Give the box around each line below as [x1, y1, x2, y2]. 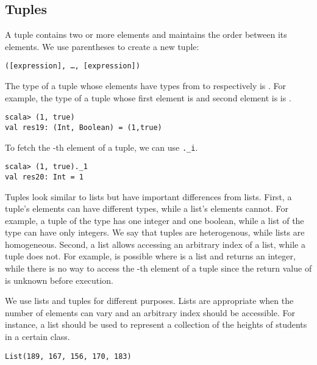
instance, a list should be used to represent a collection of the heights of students [5, 318, 307, 331]
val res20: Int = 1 [5, 172, 84, 181]
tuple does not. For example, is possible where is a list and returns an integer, [5, 250, 296, 262]
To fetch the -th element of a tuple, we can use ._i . [5, 140, 198, 153]
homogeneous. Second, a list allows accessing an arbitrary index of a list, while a [5, 237, 305, 250]
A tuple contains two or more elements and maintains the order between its [5, 28, 287, 41]
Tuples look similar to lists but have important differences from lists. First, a [5, 190, 292, 203]
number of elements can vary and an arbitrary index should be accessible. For [5, 306, 295, 319]
